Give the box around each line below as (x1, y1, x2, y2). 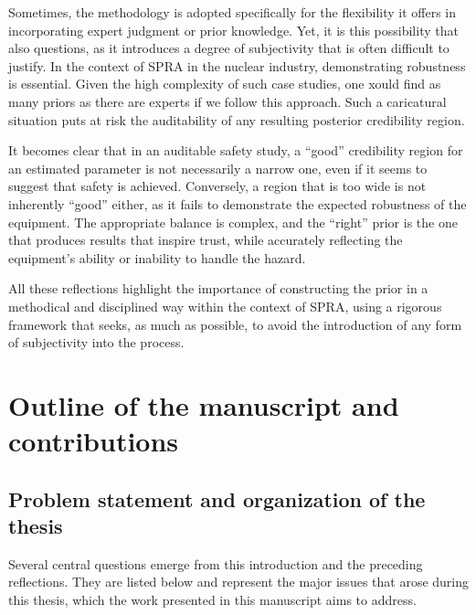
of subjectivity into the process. (8, 333, 185, 352)
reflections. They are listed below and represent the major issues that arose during (8, 572, 470, 591)
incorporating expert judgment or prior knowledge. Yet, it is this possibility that (8, 20, 459, 39)
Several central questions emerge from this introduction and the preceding (8, 554, 423, 573)
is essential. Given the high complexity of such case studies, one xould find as (8, 74, 441, 93)
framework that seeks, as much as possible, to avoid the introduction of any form (8, 314, 462, 334)
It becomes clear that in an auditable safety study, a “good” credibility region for (8, 141, 463, 160)
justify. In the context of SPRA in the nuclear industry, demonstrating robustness (8, 56, 466, 75)
